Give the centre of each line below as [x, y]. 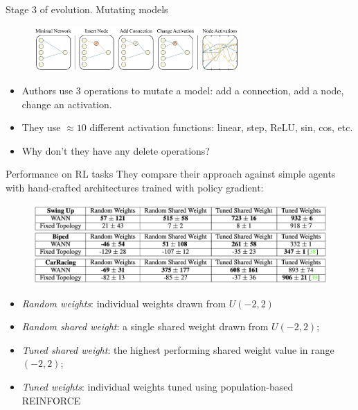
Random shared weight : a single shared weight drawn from [145, 326]
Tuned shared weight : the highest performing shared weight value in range [178, 349]
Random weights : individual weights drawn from [124, 303]
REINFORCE [51, 400]
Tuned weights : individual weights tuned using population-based [158, 387]
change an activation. [67, 104]
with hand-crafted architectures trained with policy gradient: [135, 188]
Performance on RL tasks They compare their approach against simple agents [171, 174]
